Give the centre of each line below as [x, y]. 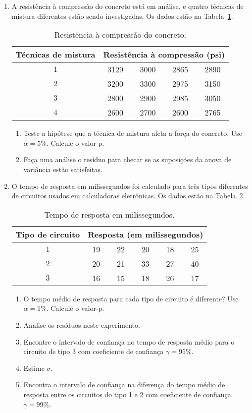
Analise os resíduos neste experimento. [82, 324]
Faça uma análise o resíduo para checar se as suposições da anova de [127, 159]
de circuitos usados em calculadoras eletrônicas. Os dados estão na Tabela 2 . [128, 196]
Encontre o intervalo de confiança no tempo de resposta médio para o [129, 341]
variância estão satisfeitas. [63, 169]
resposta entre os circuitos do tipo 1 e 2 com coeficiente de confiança [127, 394]
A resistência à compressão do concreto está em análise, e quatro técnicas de [127, 6]
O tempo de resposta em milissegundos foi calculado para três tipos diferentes [130, 186]
